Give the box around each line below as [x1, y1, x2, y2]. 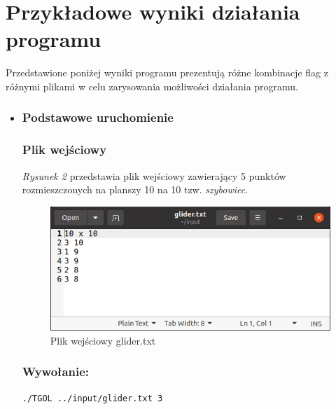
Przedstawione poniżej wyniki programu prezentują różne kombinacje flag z [6, 65, 328, 80]
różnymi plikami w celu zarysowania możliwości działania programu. [6, 78, 298, 93]
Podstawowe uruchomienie [22, 109, 174, 126]
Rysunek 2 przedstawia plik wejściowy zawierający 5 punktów [22, 168, 286, 183]
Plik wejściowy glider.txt [50, 333, 156, 347]
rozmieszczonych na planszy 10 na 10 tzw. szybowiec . [22, 182, 248, 197]
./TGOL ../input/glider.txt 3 [22, 394, 163, 404]
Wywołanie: [22, 363, 90, 380]
